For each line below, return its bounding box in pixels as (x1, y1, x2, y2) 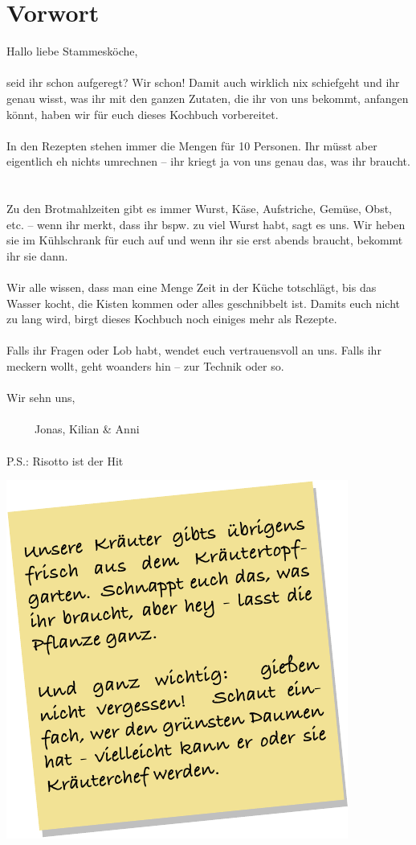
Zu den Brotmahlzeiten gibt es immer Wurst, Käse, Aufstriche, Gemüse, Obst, (6, 200, 392, 217)
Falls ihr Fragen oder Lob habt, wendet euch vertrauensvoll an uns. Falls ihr (6, 342, 381, 359)
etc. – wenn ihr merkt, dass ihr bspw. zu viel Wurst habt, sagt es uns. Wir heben (6, 215, 406, 232)
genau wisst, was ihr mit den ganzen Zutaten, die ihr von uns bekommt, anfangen (6, 89, 409, 106)
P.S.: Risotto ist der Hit (6, 452, 124, 469)
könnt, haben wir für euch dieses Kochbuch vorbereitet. (6, 105, 279, 122)
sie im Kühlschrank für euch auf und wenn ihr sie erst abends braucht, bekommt (6, 232, 403, 248)
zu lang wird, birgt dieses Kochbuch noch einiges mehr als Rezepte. (6, 310, 337, 327)
